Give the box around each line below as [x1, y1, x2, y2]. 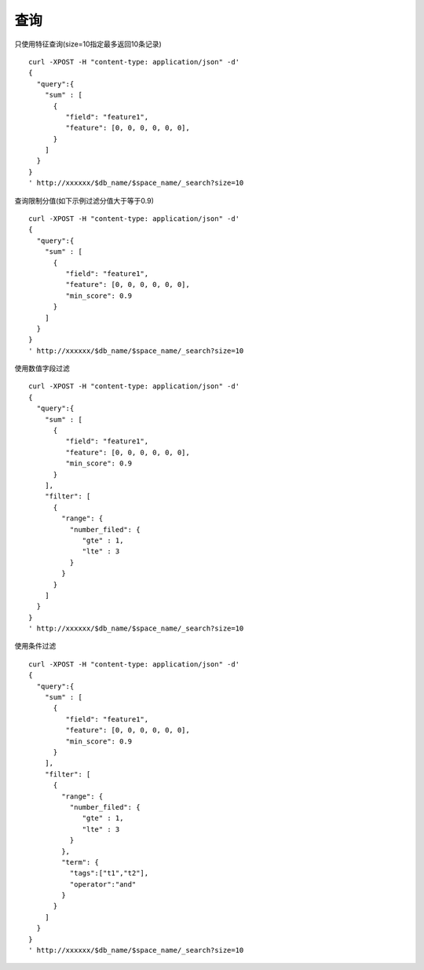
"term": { [61, 858, 100, 866]
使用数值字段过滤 [14, 364, 70, 373]
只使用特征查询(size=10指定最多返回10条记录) [14, 39, 162, 49]
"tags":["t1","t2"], [69, 869, 149, 878]
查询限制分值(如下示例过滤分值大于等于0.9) [14, 196, 155, 205]
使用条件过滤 [14, 641, 57, 651]
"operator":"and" [69, 880, 137, 888]
